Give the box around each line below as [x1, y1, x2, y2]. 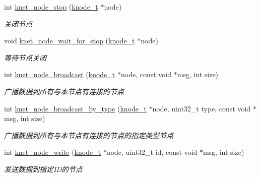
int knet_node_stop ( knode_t [4, 2, 98, 12]
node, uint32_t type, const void [152, 103, 251, 113]
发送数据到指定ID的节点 [4, 163, 83, 174]
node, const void [120, 69, 171, 80]
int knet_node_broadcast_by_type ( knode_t [4, 103, 147, 113]
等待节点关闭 [4, 52, 46, 63]
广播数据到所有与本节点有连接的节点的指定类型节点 [4, 130, 173, 140]
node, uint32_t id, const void [106, 147, 198, 157]
